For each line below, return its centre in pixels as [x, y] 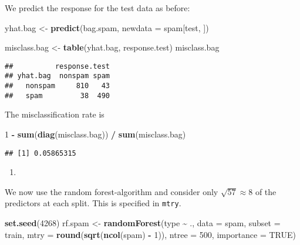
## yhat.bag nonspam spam [57, 76]
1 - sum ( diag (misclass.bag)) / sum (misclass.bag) [95, 134]
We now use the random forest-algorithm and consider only [112, 191]
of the [266, 191]
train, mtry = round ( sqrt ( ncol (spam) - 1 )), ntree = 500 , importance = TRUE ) [151, 234]
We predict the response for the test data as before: [97, 8]
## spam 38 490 [57, 95]
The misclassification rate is [55, 114]
